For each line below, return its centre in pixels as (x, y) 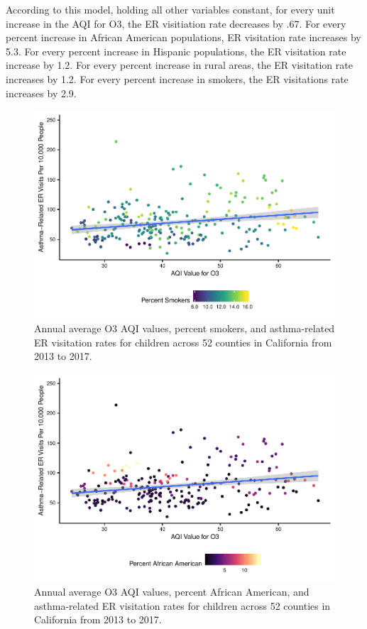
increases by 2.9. (41, 93)
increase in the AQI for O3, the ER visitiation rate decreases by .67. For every (176, 23)
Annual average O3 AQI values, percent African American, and (172, 592)
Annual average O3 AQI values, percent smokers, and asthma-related (185, 328)
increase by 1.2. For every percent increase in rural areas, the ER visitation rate (179, 65)
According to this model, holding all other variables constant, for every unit (170, 9)
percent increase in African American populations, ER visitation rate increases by (183, 37)
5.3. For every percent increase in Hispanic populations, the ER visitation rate (176, 51)
